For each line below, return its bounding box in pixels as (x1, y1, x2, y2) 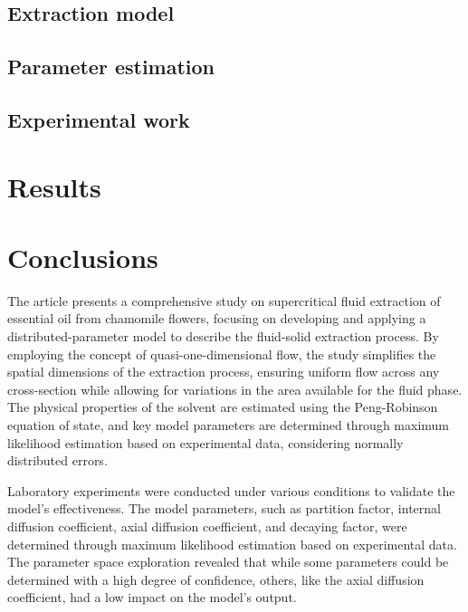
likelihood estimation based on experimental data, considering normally (7, 433, 404, 452)
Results (7, 167, 101, 205)
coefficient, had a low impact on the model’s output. (7, 588, 297, 607)
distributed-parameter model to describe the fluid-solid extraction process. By (7, 327, 439, 346)
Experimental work (7, 105, 190, 133)
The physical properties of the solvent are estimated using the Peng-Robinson (7, 397, 438, 416)
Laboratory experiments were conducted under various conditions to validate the (7, 481, 455, 500)
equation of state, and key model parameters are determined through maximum (7, 416, 450, 434)
